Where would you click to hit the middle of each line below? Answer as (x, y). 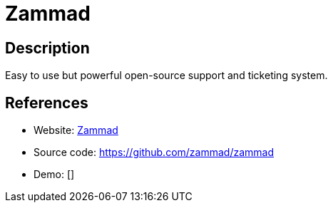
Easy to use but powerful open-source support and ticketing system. (166, 76)
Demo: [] (54, 175)
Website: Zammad (76, 130)
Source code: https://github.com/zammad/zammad (154, 152)
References (47, 103)
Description (47, 48)
